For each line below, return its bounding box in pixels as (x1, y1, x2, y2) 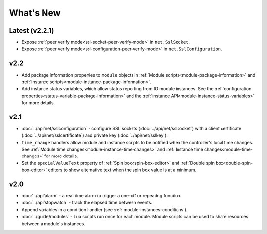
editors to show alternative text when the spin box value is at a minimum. (48, 167, 197, 173)
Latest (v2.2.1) (9, 26, 54, 35)
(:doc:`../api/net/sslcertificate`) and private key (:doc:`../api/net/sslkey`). (21, 132, 168, 138)
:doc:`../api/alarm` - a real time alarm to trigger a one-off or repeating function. (21, 193, 182, 199)
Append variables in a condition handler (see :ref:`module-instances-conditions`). (21, 206, 188, 212)
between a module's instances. (21, 220, 85, 227)
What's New (9, 7, 61, 18)
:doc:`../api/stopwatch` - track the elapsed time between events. (21, 200, 153, 206)
